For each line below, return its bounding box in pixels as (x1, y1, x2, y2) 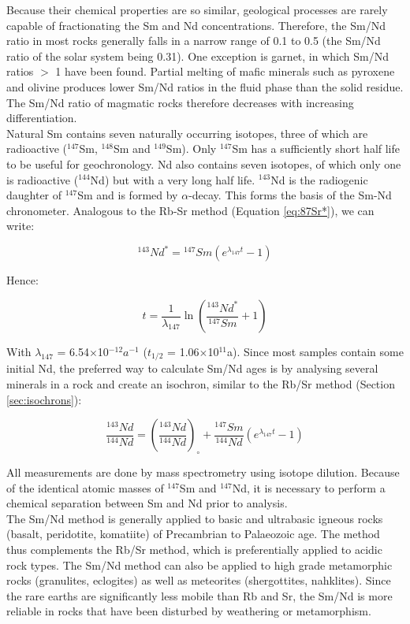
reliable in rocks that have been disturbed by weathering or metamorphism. (6, 603, 371, 619)
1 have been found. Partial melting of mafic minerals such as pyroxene (55, 63, 395, 80)
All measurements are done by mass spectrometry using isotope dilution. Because (6, 464, 400, 481)
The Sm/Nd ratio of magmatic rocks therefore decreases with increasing (6, 94, 354, 110)
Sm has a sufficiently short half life (232, 140, 401, 157)
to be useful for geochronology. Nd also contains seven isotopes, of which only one (6, 155, 401, 172)
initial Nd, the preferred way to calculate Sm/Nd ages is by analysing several (6, 360, 378, 377)
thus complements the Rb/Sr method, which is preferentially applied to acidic (6, 541, 382, 557)
